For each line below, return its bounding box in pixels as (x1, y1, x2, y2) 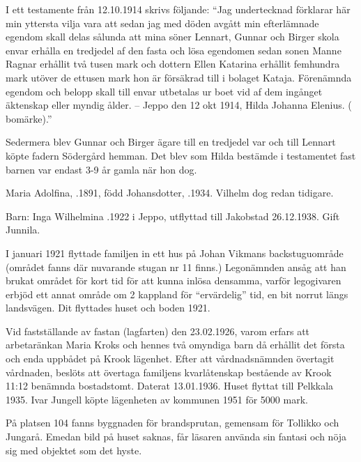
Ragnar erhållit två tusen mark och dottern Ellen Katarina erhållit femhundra (6, 56, 340, 71)
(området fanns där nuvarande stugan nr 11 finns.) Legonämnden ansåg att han (6, 259, 346, 274)
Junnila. (6, 222, 40, 237)
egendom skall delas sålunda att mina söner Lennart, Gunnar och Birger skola (6, 29, 339, 44)
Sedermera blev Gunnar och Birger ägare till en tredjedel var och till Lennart (6, 134, 336, 149)
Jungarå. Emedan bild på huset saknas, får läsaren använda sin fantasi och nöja (6, 429, 347, 444)
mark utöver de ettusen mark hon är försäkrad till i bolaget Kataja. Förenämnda (6, 70, 352, 84)
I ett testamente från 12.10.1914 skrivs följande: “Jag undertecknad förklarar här (6, 2, 351, 16)
